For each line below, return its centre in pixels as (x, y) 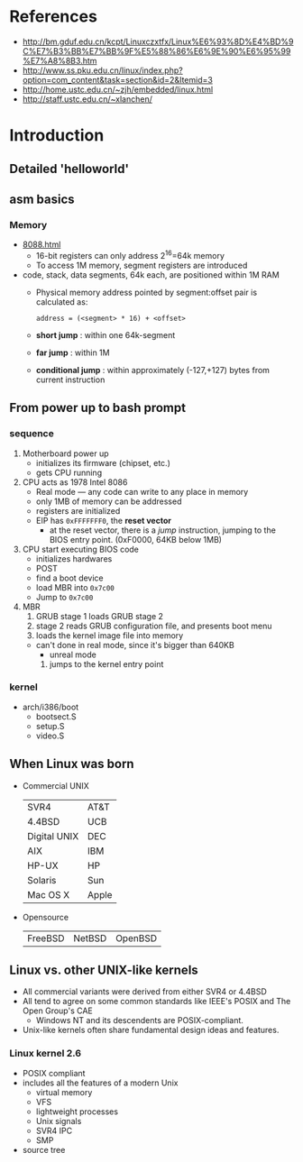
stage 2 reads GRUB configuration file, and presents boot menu (154, 626)
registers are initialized (78, 510)
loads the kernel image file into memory (110, 635)
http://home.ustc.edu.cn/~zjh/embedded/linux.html (118, 89)
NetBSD (90, 938)
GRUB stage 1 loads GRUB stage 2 (100, 616)
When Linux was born (72, 764)
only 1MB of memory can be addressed (109, 501)
